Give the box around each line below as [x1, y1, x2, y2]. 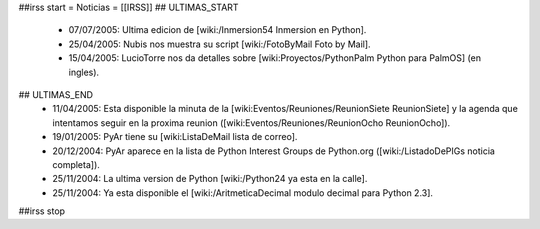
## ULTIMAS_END [18, 88, 94, 100]
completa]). [52, 158, 100, 170]
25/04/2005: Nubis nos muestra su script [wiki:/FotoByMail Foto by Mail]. [68, 38, 371, 50]
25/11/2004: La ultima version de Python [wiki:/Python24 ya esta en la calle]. [52, 173, 368, 185]
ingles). [68, 66, 100, 78]
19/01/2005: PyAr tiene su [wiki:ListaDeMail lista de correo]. [52, 131, 298, 143]
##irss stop [18, 205, 65, 217]
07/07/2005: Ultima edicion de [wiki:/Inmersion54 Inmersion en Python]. [68, 24, 367, 36]
